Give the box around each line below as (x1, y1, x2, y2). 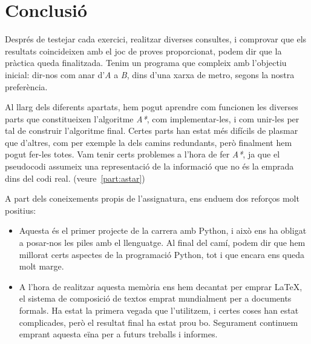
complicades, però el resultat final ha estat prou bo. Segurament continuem (19, 316, 298, 328)
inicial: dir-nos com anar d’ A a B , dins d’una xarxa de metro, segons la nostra (5, 68, 295, 81)
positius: (5, 203, 36, 216)
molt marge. (19, 260, 64, 273)
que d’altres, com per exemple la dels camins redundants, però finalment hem (5, 136, 292, 148)
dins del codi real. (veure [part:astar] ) (5, 171, 145, 184)
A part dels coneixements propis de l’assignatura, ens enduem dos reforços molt (5, 192, 300, 205)
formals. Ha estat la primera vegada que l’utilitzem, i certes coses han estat (19, 304, 299, 316)
